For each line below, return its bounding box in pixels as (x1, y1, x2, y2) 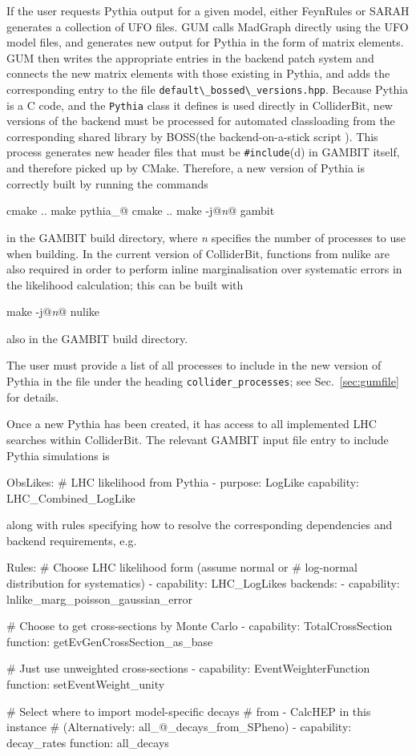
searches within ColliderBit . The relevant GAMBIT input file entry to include (6, 431, 389, 447)
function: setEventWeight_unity (6, 676, 165, 693)
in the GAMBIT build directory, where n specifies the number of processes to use (6, 228, 406, 245)
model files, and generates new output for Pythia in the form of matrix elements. (6, 34, 404, 51)
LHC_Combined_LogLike (6, 489, 135, 506)
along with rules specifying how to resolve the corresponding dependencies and (6, 516, 393, 533)
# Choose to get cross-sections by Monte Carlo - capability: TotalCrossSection (6, 617, 393, 634)
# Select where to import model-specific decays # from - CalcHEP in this (6, 702, 371, 719)
